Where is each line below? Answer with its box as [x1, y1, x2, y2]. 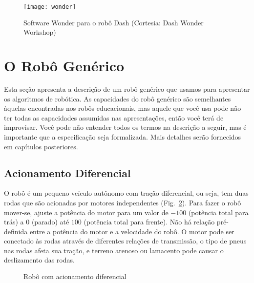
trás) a [4, 217, 24, 227]
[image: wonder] [23, 3, 76, 10]
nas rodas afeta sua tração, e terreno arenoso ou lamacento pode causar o [4, 245, 224, 255]
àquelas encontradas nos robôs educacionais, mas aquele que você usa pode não [4, 103, 241, 113]
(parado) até [31, 217, 69, 227]
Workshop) [23, 27, 56, 37]
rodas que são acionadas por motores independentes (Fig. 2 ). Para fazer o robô [4, 197, 241, 207]
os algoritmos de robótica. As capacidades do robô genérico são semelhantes [4, 93, 231, 103]
